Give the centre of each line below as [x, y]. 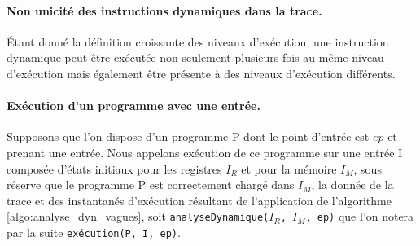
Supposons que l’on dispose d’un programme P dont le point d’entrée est [188, 136]
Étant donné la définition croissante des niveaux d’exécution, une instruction [198, 41]
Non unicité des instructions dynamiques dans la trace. [164, 10]
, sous [367, 168]
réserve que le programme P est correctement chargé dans [151, 184]
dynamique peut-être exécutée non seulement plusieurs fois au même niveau [195, 57]
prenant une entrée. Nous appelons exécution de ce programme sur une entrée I [205, 152]
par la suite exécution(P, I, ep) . [94, 232]
